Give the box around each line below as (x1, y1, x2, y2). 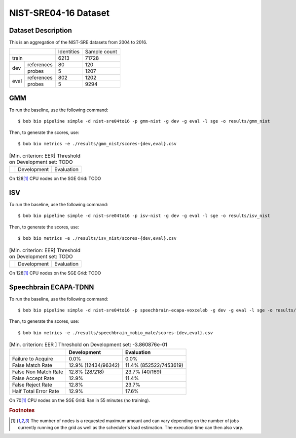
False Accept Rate (12, 375, 54, 382)
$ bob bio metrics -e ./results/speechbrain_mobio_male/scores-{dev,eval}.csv (18, 330, 213, 336)
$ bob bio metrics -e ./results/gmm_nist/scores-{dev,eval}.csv (18, 141, 177, 147)
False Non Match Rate (12, 368, 64, 375)
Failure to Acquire (12, 355, 54, 362)
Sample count (85, 48, 117, 55)
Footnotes (9, 407, 35, 414)
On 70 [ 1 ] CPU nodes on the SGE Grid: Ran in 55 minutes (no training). (9, 397, 150, 403)
